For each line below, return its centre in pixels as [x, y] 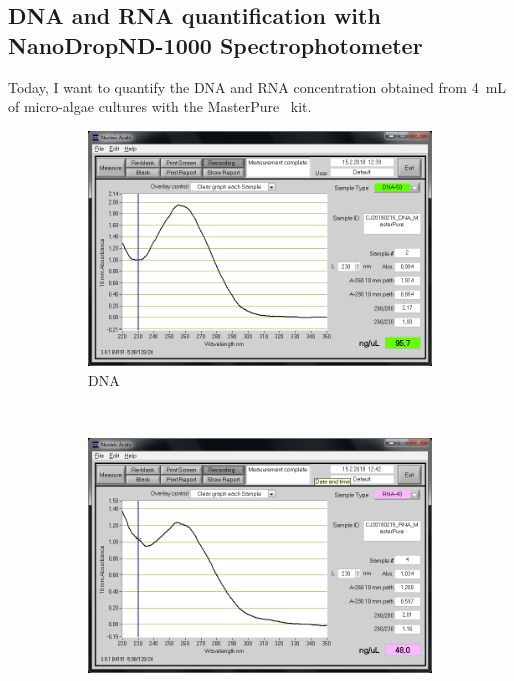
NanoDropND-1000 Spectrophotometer [215, 44]
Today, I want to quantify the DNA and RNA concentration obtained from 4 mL [257, 86]
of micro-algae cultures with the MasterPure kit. [160, 106]
